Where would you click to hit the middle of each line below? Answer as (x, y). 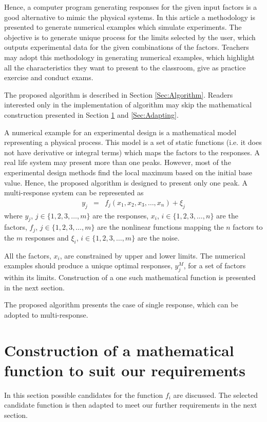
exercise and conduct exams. (49, 77)
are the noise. (158, 237)
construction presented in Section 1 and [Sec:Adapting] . (91, 114)
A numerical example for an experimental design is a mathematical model (120, 132)
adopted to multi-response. (46, 314)
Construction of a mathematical (119, 350)
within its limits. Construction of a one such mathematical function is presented (130, 277)
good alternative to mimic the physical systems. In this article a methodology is (130, 17)
